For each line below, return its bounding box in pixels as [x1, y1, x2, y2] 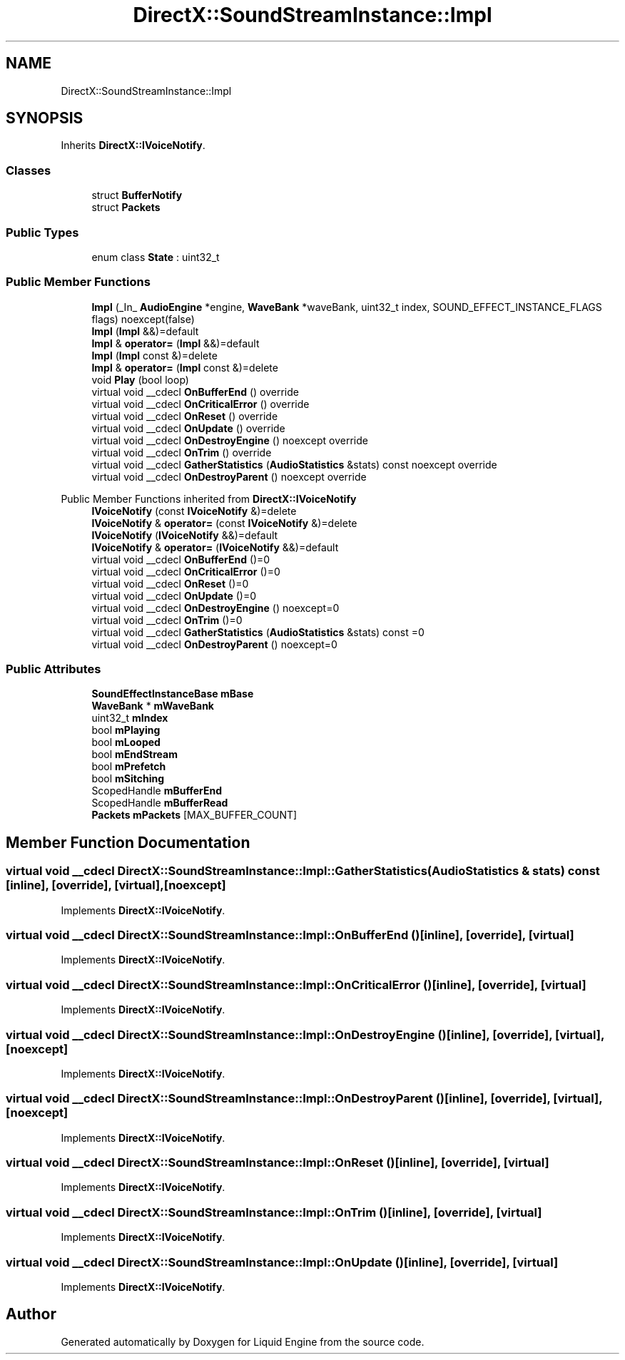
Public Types [6, 225, 79, 240]
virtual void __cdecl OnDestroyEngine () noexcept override [91, 434, 368, 446]
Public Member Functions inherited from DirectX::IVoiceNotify [61, 492, 357, 505]
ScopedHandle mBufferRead [91, 797, 228, 809]
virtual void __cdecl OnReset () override [91, 409, 278, 422]
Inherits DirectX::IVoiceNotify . [61, 139, 205, 152]
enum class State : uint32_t [91, 250, 220, 263]
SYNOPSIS [6, 109, 83, 128]
